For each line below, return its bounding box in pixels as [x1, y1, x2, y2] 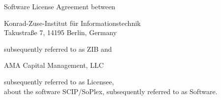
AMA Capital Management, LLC [4, 60, 104, 70]
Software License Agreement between [4, 1, 115, 11]
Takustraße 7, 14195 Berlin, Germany [4, 27, 117, 38]
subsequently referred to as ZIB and [4, 43, 112, 54]
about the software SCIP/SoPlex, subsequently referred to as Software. [4, 86, 218, 96]
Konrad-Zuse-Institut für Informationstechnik [4, 18, 141, 28]
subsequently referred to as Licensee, [4, 76, 114, 86]
